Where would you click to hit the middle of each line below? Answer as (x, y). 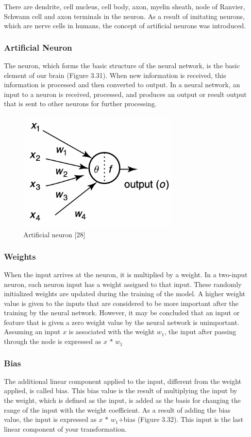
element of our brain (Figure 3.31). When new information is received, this (115, 75)
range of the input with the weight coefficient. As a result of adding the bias (117, 409)
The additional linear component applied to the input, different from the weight (123, 381)
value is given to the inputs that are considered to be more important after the (121, 303)
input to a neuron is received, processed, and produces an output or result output (125, 94)
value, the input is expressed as (50, 419)
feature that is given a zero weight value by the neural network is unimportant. (122, 322)
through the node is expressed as (53, 341)
